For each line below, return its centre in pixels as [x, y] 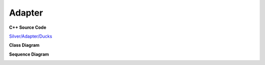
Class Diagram [24, 45]
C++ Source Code [28, 27]
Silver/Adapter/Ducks [31, 36]
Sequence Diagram [29, 54]
